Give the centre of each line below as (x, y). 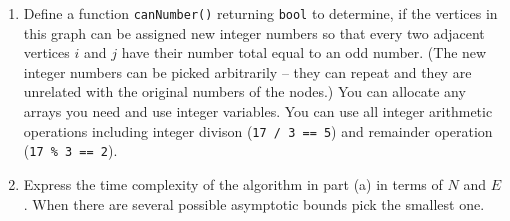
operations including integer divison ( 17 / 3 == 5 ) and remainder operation (258, 130)
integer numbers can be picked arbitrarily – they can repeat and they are (247, 71)
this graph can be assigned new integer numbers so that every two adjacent (254, 32)
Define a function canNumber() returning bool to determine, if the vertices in (260, 13)
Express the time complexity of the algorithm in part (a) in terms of (233, 183)
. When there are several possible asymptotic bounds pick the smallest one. (254, 203)
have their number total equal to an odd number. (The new (304, 52)
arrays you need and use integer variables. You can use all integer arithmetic (258, 111)
